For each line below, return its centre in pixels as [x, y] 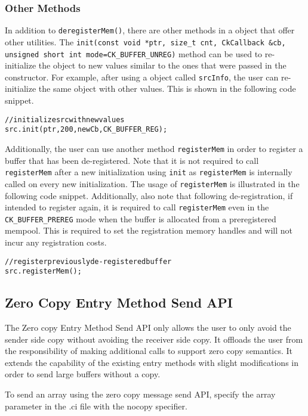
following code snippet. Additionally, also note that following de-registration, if [149, 195]
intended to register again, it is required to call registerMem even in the [137, 207]
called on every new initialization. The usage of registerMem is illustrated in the [152, 183]
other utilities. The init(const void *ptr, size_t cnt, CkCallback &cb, [145, 41]
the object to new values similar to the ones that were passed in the [162, 65]
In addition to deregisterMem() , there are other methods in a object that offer [150, 30]
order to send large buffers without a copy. [83, 374]
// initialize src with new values [65, 119]
